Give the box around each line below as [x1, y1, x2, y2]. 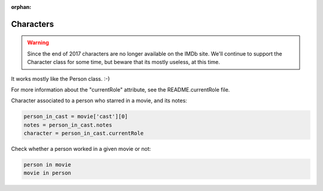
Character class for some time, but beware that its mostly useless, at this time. [27, 59, 221, 66]
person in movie [23, 162, 72, 168]
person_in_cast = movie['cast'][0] [23, 113, 128, 120]
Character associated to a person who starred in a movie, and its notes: [11, 97, 188, 104]
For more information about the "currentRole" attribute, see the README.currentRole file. [11, 86, 230, 93]
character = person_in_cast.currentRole [23, 130, 144, 137]
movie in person [23, 169, 72, 177]
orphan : [11, 4, 32, 10]
